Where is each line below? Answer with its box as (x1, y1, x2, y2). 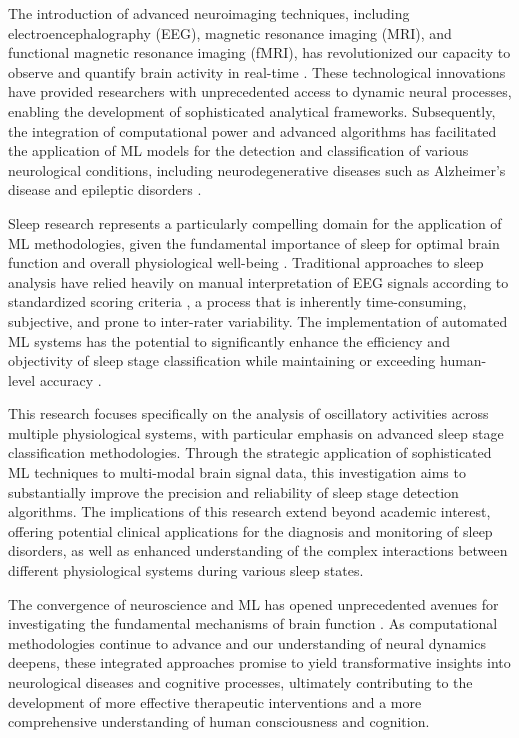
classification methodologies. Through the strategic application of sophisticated (8, 442, 492, 463)
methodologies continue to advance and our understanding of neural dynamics (8, 632, 486, 653)
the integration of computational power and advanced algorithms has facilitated (8, 120, 497, 141)
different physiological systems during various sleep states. (8, 560, 364, 581)
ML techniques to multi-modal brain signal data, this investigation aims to (8, 462, 466, 483)
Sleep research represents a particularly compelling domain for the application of (8, 212, 502, 233)
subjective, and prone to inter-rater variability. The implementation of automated (8, 310, 508, 331)
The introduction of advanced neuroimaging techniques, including (8, 3, 410, 23)
